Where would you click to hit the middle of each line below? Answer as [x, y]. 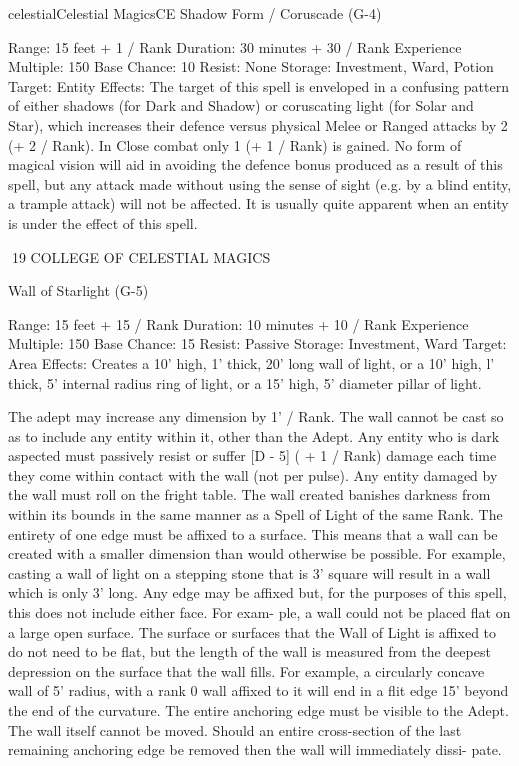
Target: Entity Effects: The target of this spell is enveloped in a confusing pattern [259, 85]
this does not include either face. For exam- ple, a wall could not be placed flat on [259, 612]
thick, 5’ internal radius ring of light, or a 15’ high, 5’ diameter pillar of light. [245, 382]
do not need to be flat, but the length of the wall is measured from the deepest [249, 651]
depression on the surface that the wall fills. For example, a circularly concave [246, 670]
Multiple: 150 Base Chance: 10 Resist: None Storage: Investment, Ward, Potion [251, 66]
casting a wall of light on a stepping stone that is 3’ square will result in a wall [249, 572]
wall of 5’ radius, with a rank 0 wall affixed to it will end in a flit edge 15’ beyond [258, 690]
